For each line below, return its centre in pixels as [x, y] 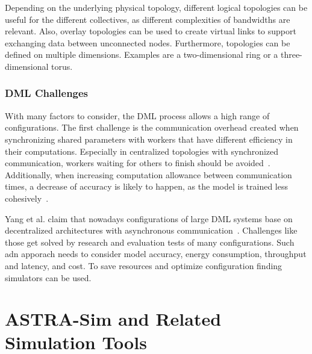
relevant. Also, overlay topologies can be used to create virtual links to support [151, 31]
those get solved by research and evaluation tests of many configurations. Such [150, 242]
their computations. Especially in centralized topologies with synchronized [142, 151]
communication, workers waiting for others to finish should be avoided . [138, 163]
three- [291, 54]
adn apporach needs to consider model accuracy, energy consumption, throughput [156, 254]
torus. [62, 66]
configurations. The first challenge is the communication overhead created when [152, 127]
